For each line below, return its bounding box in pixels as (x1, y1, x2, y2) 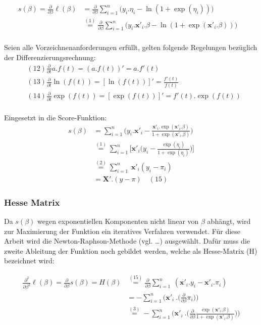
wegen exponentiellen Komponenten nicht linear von (37, 216, 199, 226)
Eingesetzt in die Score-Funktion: (4, 112, 107, 122)
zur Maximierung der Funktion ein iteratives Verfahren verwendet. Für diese (4, 225, 241, 236)
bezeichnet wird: (4, 255, 55, 266)
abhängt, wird (207, 216, 251, 226)
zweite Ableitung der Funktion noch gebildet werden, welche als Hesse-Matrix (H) (4, 245, 257, 256)
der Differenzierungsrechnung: (4, 52, 96, 62)
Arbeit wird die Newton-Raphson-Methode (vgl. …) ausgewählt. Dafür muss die (4, 236, 250, 246)
